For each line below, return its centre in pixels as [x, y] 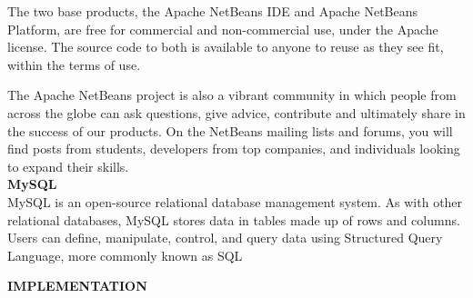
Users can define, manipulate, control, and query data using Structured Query [225, 238]
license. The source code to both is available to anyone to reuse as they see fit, [226, 47]
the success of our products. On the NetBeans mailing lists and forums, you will [230, 130]
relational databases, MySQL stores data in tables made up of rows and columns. [234, 219]
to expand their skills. [68, 166]
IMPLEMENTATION [77, 286]
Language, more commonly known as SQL [125, 255]
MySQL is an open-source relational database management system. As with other [235, 201]
